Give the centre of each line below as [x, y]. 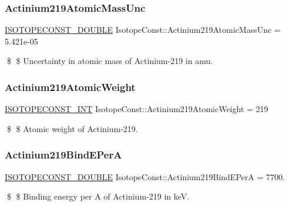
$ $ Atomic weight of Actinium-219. [72, 128]
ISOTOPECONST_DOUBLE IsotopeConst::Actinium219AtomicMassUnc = [143, 30]
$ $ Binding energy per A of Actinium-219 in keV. [98, 196]
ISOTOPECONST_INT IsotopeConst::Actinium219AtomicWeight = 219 [137, 109]
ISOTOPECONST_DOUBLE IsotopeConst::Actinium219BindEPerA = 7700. [145, 176]
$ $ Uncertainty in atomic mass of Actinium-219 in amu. [110, 61]
